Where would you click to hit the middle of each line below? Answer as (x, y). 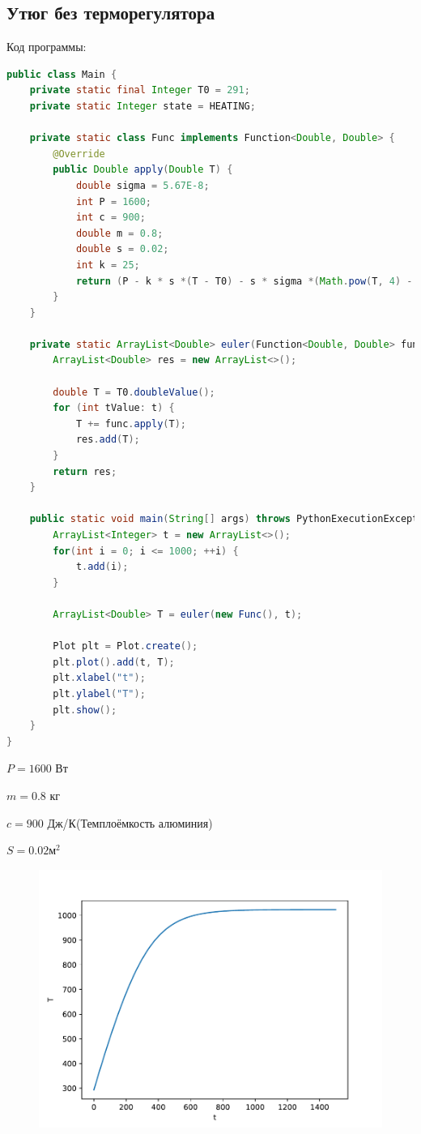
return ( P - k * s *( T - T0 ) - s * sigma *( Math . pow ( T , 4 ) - (244, 281)
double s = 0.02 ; (122, 249)
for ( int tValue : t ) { (114, 408)
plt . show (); (85, 710)
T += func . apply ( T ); (131, 424)
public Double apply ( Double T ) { (143, 170)
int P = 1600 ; (114, 201)
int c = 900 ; (111, 218)
